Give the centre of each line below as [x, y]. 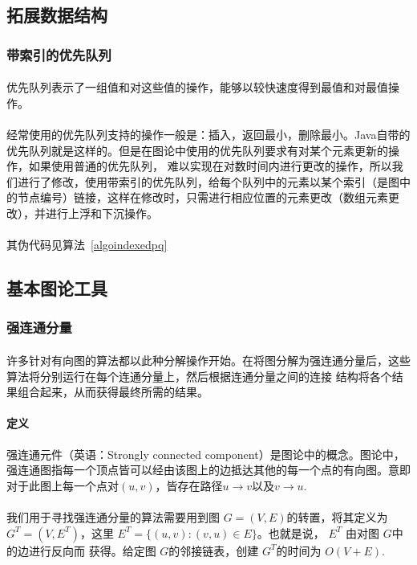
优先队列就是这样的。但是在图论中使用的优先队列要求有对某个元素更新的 [197, 150]
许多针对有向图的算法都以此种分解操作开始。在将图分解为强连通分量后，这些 [208, 360]
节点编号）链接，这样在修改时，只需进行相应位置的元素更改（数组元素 [202, 197]
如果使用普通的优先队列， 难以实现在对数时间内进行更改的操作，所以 [210, 166]
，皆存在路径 [189, 485]
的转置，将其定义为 [337, 516]
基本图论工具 [57, 288]
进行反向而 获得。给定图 [92, 550]
